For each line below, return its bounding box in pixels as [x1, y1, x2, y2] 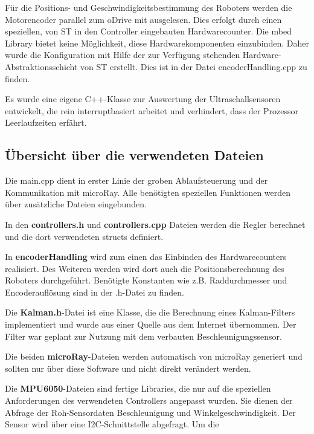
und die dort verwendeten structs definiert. [5, 230, 164, 242]
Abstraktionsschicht [5, 60, 78, 73]
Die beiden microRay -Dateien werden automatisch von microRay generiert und [5, 350, 303, 363]
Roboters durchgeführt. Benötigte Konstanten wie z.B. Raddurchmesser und [5, 274, 287, 287]
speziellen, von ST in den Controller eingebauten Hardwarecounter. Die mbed [5, 25, 292, 37]
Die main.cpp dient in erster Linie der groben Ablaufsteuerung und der [5, 174, 268, 187]
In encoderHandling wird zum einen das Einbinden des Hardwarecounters [5, 250, 287, 263]
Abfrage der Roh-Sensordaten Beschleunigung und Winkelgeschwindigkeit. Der [5, 406, 296, 418]
